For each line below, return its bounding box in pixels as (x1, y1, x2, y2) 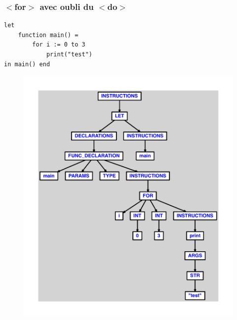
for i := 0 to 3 (32, 41, 85, 48)
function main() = (18, 31, 79, 39)
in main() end (4, 60, 50, 68)
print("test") (46, 51, 92, 58)
